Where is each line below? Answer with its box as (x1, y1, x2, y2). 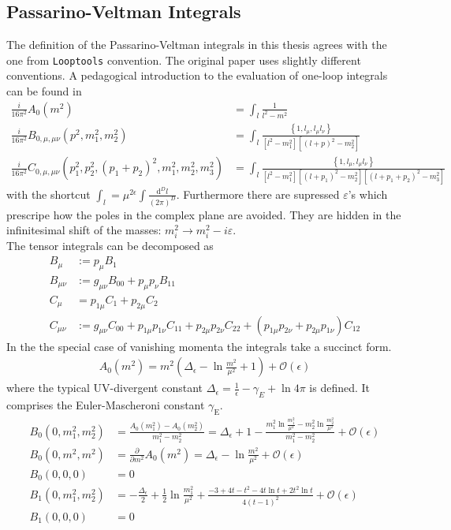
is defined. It (309, 379, 371, 396)
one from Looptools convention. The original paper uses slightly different (6, 51, 361, 68)
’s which (348, 185, 388, 202)
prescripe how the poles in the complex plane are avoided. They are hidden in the (6, 206, 401, 222)
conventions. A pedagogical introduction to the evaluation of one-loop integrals (6, 67, 388, 84)
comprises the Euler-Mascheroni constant (6, 397, 205, 413)
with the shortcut (6, 185, 91, 202)
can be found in (6, 83, 82, 99)
